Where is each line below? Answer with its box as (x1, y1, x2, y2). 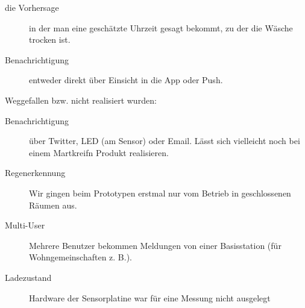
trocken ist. (29, 33, 71, 46)
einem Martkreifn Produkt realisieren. (29, 146, 169, 159)
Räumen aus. (29, 198, 77, 211)
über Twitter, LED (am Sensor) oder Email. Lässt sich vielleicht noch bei (29, 134, 300, 147)
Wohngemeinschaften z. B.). (29, 251, 132, 263)
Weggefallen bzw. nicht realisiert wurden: (5, 93, 157, 106)
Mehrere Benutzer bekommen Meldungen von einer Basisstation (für (29, 239, 281, 251)
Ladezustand (5, 271, 52, 283)
